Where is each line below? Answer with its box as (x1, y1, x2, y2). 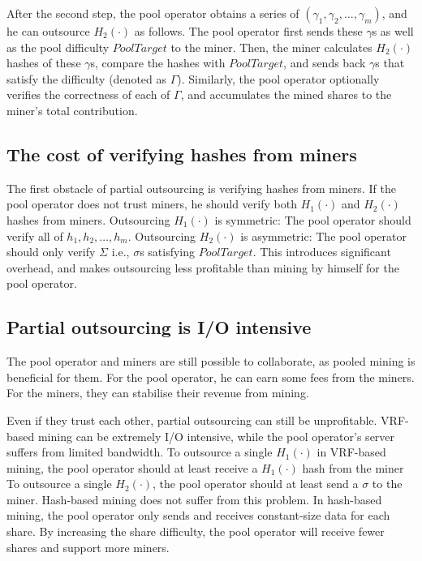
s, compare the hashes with (90, 54, 226, 71)
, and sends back (283, 54, 366, 71)
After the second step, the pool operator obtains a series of (6, 5, 299, 21)
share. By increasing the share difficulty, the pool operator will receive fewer (6, 523, 385, 540)
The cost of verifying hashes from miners (6, 141, 357, 166)
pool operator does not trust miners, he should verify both (6, 195, 297, 212)
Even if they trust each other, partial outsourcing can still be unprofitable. (6, 411, 377, 428)
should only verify (6, 243, 96, 260)
